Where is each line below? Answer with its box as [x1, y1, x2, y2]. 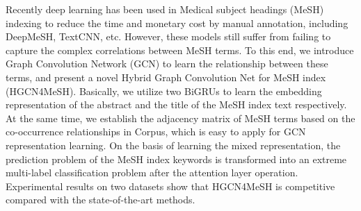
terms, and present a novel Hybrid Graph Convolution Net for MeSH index [6, 69, 326, 84]
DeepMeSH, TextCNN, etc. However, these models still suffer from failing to [6, 29, 331, 44]
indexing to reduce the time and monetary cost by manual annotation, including [6, 15, 348, 30]
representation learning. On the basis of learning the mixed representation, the [6, 137, 341, 152]
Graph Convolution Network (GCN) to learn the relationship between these [6, 56, 328, 71]
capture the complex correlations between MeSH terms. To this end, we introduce [6, 42, 354, 57]
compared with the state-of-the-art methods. [6, 192, 195, 207]
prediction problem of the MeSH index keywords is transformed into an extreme [6, 151, 347, 166]
